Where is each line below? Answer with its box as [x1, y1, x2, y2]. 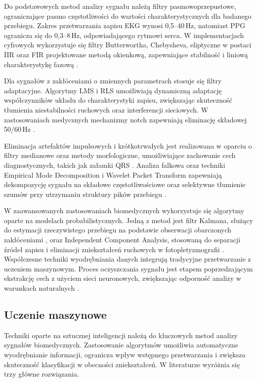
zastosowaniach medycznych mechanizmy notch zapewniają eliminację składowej [4, 114, 247, 124]
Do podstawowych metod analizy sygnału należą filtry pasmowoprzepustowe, [4, 1, 236, 11]
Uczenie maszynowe [4, 307, 107, 322]
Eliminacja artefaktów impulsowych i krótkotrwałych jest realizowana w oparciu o [4, 140, 252, 151]
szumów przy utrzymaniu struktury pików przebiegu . [4, 189, 167, 199]
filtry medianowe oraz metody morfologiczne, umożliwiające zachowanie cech [4, 150, 236, 160]
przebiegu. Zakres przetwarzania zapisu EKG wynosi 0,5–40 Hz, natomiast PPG [4, 20, 246, 31]
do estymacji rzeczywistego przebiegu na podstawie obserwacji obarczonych [4, 225, 232, 235]
